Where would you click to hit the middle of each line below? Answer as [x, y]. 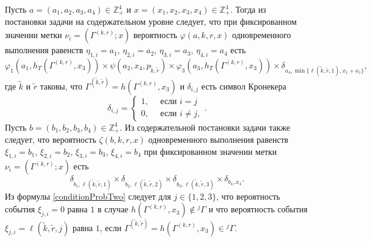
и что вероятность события [258, 209]
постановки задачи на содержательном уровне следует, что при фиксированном [151, 21]
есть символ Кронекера [244, 86]
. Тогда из [248, 9]
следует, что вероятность [51, 139]
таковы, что [61, 86]
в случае [113, 209]
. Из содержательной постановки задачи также [205, 127]
